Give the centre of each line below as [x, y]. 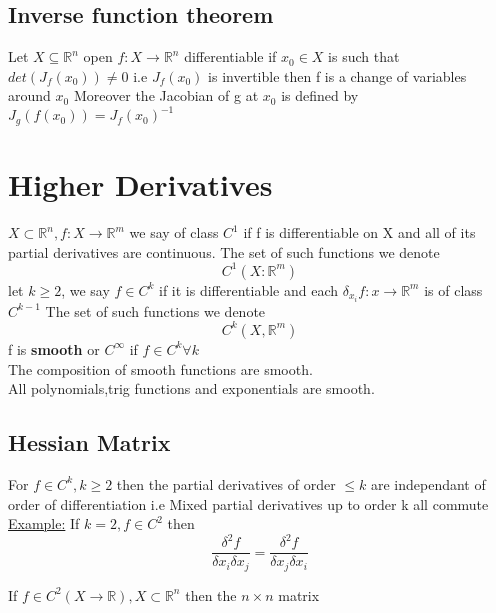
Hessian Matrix [89, 442]
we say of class [174, 232]
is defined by [320, 95]
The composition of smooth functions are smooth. [160, 368]
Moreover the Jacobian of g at [166, 95]
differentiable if [230, 56]
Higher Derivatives [140, 184]
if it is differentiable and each [249, 289]
